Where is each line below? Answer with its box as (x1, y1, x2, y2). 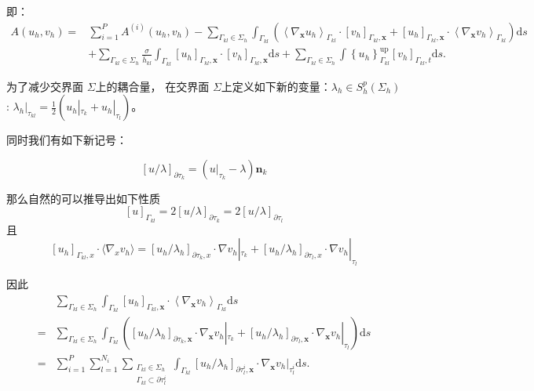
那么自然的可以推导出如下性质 (6, 190, 160, 206)
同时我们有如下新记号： (6, 132, 127, 148)
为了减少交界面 (6, 78, 83, 94)
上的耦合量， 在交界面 (95, 78, 210, 94)
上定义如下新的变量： (221, 78, 331, 94)
